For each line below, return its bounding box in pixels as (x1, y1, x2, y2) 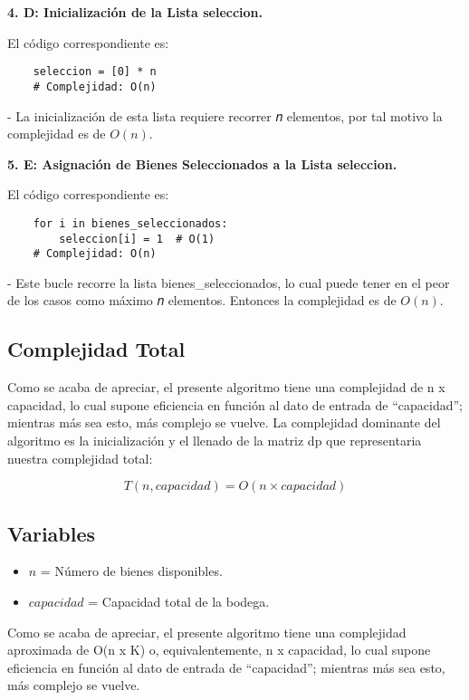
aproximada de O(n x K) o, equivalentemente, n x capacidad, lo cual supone (7, 640, 431, 659)
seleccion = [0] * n (33, 65, 157, 79)
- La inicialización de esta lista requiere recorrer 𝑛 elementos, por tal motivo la (7, 106, 443, 125)
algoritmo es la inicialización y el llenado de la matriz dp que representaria (7, 431, 422, 450)
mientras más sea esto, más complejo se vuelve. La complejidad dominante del (7, 413, 441, 432)
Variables (7, 519, 96, 547)
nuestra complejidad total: (7, 448, 153, 467)
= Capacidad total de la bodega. (88, 592, 270, 610)
